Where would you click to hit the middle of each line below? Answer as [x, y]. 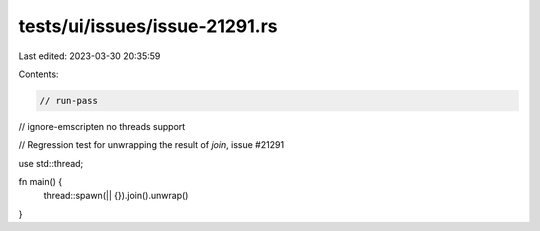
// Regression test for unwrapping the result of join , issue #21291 [151, 145]
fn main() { [40, 182]
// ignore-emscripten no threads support [102, 126]
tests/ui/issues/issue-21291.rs [148, 26]
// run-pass [69, 100]
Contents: [38, 74]
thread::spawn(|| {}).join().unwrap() [116, 196]
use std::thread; [51, 163]
